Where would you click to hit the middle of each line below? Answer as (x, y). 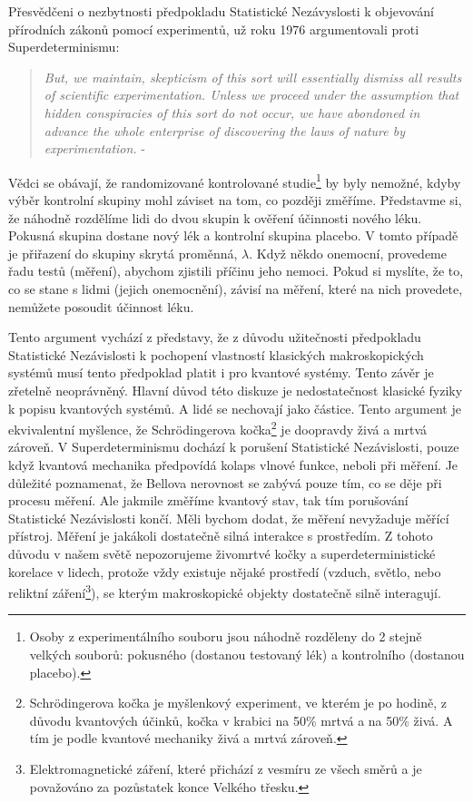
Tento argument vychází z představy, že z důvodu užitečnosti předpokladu (215, 337)
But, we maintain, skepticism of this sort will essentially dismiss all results (253, 77)
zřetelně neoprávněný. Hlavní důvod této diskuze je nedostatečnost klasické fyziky (236, 390)
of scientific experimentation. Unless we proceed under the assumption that (251, 95)
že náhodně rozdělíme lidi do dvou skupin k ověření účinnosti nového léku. (215, 217)
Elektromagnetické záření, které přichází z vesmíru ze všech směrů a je (226, 768)
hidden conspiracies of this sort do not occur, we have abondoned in (232, 112)
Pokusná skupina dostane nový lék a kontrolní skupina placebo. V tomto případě (233, 235)
